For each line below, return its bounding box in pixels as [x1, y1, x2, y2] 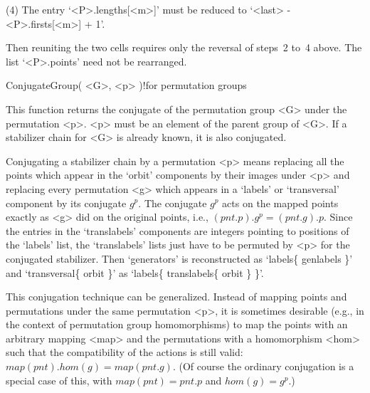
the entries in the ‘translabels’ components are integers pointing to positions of [6, 223, 349, 238]
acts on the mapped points [222, 195, 339, 210]
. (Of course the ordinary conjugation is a [172, 359, 354, 374]
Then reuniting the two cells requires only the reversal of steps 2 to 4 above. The [6, 40, 362, 55]
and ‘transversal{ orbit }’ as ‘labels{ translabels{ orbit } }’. [6, 265, 264, 280]
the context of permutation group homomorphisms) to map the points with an [6, 317, 348, 332]
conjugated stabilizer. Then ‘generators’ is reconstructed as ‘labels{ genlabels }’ [6, 251, 353, 266]
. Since [323, 209, 353, 224]
